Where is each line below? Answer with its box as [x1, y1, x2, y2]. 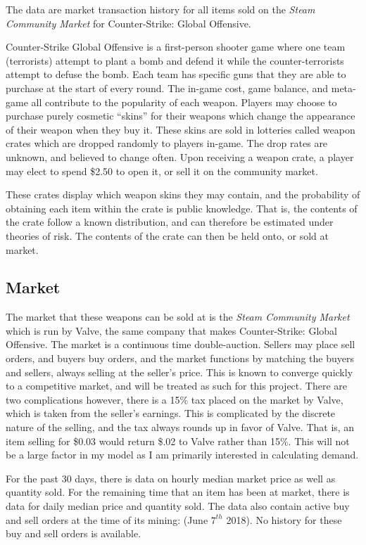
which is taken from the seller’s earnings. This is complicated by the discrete [6, 406, 336, 421]
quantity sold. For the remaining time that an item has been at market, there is [6, 485, 350, 499]
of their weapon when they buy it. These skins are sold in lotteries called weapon [6, 122, 355, 136]
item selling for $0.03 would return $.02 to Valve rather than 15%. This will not [6, 433, 350, 448]
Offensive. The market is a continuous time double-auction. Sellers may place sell [6, 337, 355, 352]
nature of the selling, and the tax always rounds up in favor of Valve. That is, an [6, 420, 355, 435]
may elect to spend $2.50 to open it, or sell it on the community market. [6, 163, 318, 178]
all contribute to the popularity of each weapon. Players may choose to [31, 94, 337, 109]
